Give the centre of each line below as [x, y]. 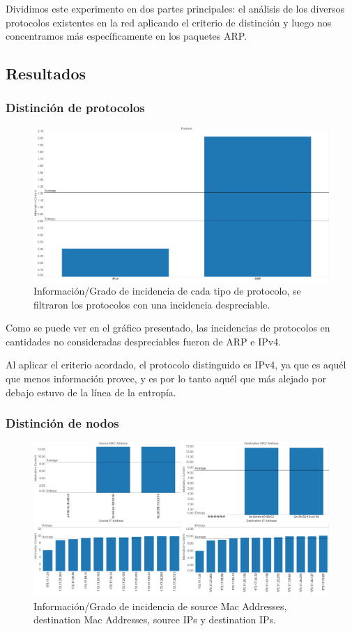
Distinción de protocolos [75, 108]
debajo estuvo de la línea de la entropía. [91, 392]
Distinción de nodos [62, 423]
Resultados [46, 73]
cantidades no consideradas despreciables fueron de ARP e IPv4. [144, 341]
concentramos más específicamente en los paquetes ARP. [127, 36]
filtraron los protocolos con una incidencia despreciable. [152, 304]
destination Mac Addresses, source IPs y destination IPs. [155, 620]
